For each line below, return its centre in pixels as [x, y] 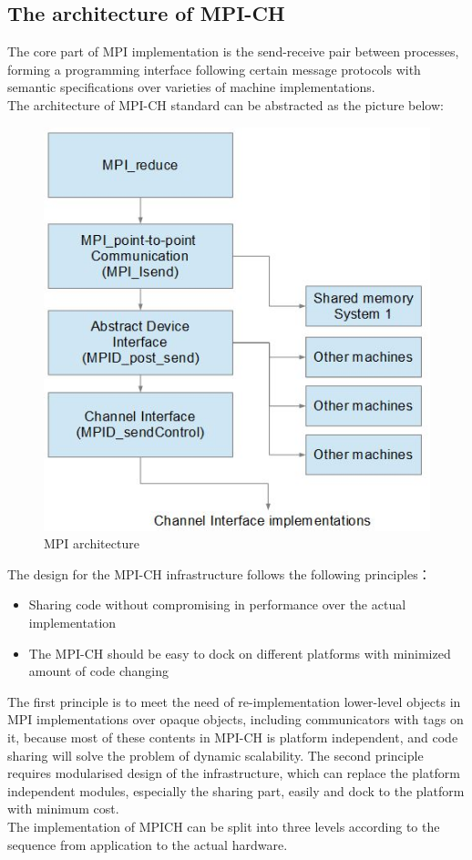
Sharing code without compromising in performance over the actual [217, 604]
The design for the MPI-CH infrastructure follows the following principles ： [219, 573]
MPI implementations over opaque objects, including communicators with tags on [236, 719]
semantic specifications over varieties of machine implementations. [191, 87]
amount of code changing [99, 671]
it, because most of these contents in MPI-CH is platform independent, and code [233, 737]
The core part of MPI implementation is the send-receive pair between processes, [233, 51]
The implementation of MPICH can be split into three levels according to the [224, 826]
